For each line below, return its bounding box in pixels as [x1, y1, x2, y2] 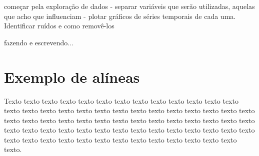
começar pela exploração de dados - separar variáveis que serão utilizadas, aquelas [4, 1, 255, 11]
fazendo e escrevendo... [4, 37, 73, 47]
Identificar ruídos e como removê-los [4, 20, 114, 31]
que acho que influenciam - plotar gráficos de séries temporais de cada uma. [4, 10, 236, 21]
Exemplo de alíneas [4, 66, 140, 87]
